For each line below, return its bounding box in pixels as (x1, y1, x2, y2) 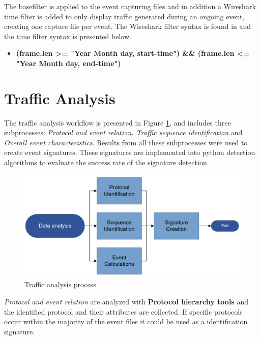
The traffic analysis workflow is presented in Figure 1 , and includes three (4, 117, 231, 128)
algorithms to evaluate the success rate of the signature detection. (4, 157, 209, 168)
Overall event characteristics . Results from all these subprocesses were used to (4, 137, 248, 147)
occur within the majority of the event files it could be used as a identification (4, 316, 248, 327)
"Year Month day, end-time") (16, 57, 121, 68)
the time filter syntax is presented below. (4, 30, 131, 41)
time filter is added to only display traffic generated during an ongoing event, (4, 11, 245, 21)
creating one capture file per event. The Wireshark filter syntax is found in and (4, 21, 251, 32)
